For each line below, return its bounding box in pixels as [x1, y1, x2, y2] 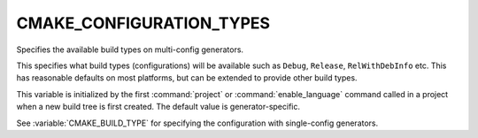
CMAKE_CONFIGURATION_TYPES [16, 13, 270, 33]
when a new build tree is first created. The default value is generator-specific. [16, 102, 301, 112]
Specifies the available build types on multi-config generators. [16, 44, 243, 55]
